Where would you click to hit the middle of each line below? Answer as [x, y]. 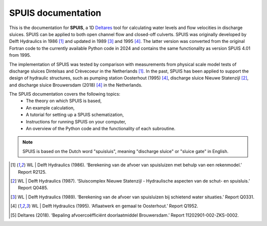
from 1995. [20, 55]
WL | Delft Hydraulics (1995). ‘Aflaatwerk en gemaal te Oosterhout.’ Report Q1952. [115, 206]
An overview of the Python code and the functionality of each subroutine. [101, 129]
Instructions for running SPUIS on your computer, [76, 121]
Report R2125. [32, 172]
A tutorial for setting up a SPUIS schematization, [75, 115]
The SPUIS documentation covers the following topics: [65, 94]
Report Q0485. [33, 188]
